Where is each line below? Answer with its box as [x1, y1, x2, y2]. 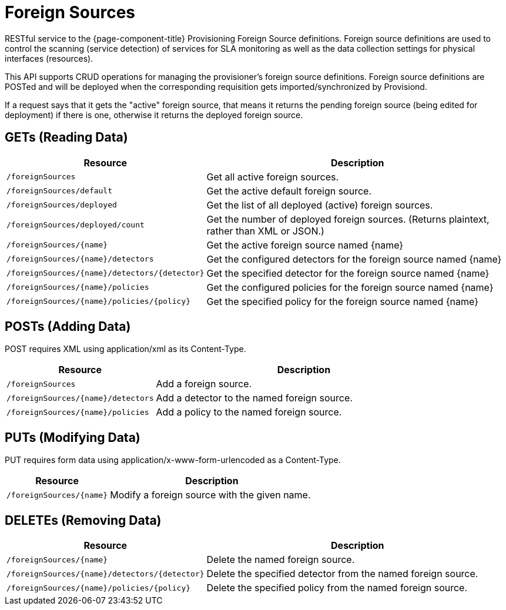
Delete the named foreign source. [206, 554, 355, 566]
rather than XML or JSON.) [206, 224, 324, 237]
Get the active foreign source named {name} [206, 239, 404, 251]
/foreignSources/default [6, 186, 113, 196]
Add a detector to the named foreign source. [156, 392, 353, 404]
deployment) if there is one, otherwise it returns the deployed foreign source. [5, 109, 303, 120]
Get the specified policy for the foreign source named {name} [206, 295, 478, 307]
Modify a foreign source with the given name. [110, 489, 311, 501]
